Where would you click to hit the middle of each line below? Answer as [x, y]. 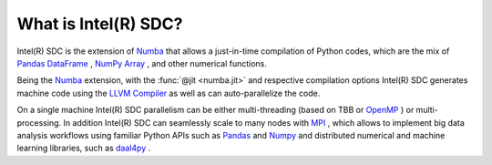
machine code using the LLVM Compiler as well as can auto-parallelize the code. [169, 93]
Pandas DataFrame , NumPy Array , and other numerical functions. [142, 63]
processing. [39, 122]
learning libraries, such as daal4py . [84, 148]
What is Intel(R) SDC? [100, 24]
